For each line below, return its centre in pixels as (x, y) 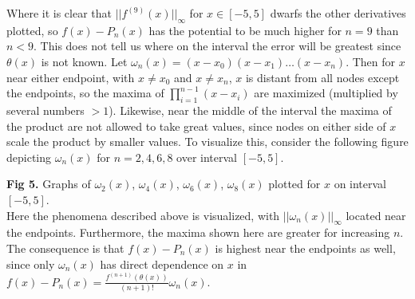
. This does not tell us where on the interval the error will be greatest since (217, 46)
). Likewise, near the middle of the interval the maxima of (250, 110)
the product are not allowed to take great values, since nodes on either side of (196, 126)
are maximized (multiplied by (326, 93)
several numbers (45, 110)
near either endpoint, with (71, 77)
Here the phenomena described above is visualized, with (143, 215)
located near (376, 215)
